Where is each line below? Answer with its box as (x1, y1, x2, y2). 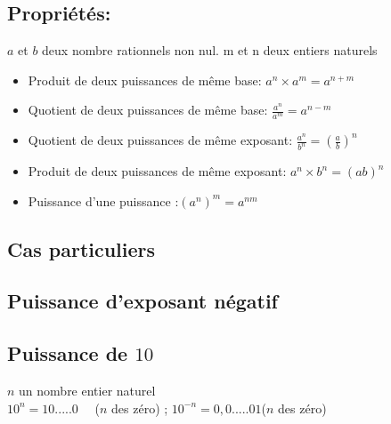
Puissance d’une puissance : (28, 191, 179, 210)
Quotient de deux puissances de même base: (28, 100, 268, 119)
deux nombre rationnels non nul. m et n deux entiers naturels (42, 41, 378, 60)
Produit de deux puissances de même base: (28, 70, 262, 89)
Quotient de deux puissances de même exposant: (28, 131, 293, 149)
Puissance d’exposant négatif (7, 287, 278, 315)
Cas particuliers (7, 235, 156, 262)
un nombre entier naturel (19, 381, 156, 400)
